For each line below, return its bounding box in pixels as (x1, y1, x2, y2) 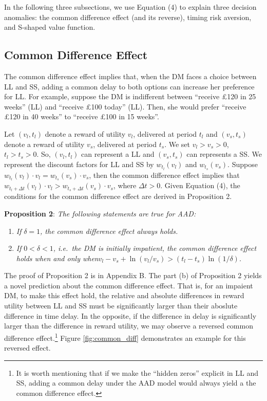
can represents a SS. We (186, 149, 262, 159)
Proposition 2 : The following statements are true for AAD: (4, 208, 196, 218)
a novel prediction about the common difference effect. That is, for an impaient (4, 280, 253, 290)
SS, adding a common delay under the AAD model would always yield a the (16, 377, 256, 388)
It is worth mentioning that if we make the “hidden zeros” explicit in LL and (16, 367, 258, 378)
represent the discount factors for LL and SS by (4, 158, 154, 169)
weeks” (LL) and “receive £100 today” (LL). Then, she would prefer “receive (4, 101, 246, 112)
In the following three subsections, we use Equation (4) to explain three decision (4, 2, 257, 12)
